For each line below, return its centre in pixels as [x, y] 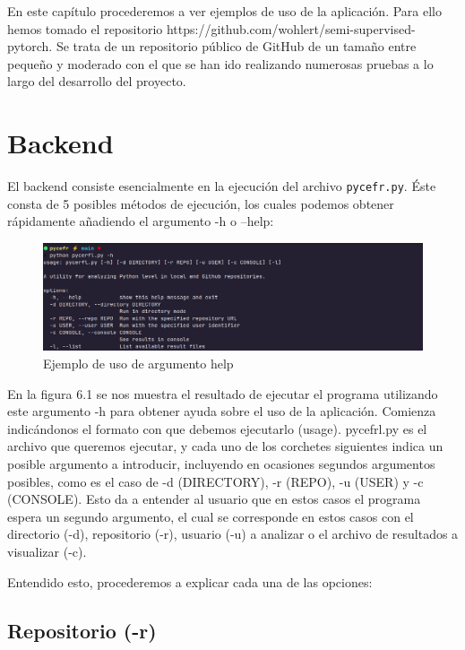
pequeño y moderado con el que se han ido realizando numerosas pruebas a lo [220, 63]
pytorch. [30, 46]
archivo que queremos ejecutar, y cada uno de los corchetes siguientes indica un [225, 446]
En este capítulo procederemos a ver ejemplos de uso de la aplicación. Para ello [224, 11]
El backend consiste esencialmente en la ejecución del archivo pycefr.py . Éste [222, 186]
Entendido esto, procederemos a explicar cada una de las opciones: [190, 581]
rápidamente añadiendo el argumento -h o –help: [141, 221]
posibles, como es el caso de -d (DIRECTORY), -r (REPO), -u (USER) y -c [215, 481]
